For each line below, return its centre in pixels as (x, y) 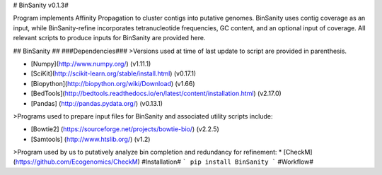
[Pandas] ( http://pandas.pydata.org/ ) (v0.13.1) (97, 103)
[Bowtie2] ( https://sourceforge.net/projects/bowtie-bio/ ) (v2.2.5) (125, 129)
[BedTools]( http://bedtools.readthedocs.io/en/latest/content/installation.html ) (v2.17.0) (156, 93)
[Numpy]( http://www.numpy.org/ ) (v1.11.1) (91, 64)
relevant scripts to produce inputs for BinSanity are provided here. (109, 38)
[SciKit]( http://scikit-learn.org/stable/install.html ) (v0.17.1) (114, 73)
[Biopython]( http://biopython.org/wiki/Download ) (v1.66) (113, 83)
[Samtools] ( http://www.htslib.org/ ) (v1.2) (91, 139)
